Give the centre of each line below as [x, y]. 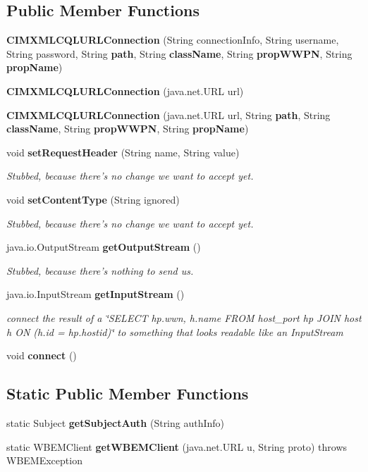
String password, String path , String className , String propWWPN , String [179, 53]
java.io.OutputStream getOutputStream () [104, 247]
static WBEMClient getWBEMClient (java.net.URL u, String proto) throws [177, 446]
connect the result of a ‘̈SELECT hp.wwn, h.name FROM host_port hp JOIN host [184, 317]
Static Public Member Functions [128, 393]
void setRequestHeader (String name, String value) [123, 152]
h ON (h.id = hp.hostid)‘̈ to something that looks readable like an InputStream [175, 331]
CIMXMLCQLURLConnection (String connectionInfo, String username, [173, 40]
